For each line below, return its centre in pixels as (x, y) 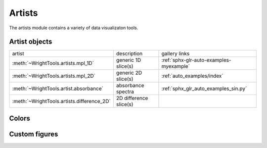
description (130, 53)
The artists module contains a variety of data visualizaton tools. (74, 28)
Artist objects (31, 42)
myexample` (176, 66)
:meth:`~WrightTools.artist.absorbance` (58, 89)
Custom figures (34, 134)
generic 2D (129, 73)
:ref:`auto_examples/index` (192, 76)
